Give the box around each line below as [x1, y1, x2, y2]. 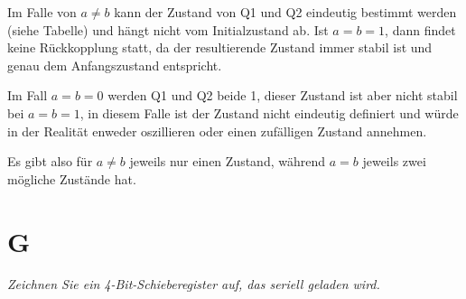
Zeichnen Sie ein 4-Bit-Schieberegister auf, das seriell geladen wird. [7, 275, 380, 294]
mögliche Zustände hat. [7, 169, 136, 188]
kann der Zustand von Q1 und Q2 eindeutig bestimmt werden [114, 3, 457, 21]
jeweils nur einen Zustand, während [129, 152, 326, 171]
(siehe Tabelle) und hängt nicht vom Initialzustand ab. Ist [7, 20, 329, 39]
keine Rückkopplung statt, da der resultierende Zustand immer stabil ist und [7, 38, 433, 57]
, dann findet [385, 20, 456, 39]
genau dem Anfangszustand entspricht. [7, 55, 222, 74]
